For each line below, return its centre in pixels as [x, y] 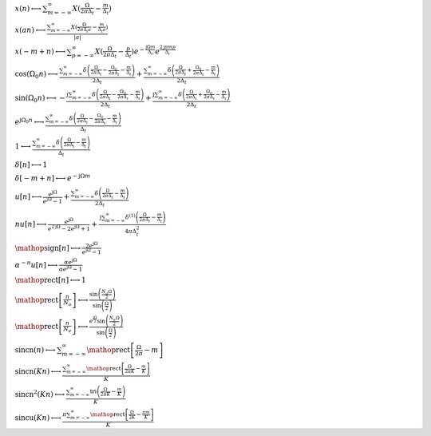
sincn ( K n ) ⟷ [38, 372]
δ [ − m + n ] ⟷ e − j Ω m [53, 178]
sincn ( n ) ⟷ [35, 350]
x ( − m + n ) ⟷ [40, 52]
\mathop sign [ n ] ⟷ [48, 248]
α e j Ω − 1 [71, 269]
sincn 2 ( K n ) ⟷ [40, 394]
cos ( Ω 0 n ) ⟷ [36, 74]
